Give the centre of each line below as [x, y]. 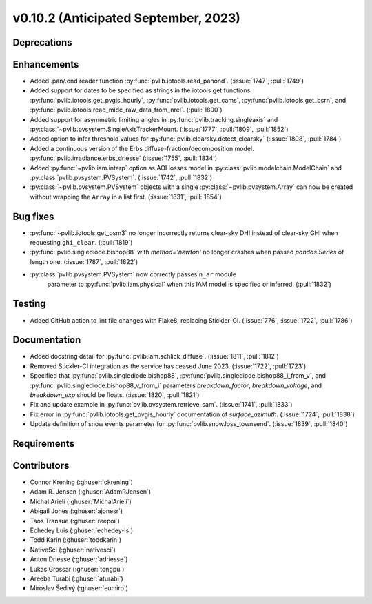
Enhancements [46, 64]
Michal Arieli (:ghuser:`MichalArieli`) [81, 501]
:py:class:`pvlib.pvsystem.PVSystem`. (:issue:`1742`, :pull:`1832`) [121, 177]
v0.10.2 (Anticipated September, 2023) [127, 18]
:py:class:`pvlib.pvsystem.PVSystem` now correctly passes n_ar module [133, 274]
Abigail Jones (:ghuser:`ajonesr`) [76, 511]
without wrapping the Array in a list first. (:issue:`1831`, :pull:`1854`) [126, 197]
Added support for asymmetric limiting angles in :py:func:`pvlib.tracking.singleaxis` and [154, 119]
